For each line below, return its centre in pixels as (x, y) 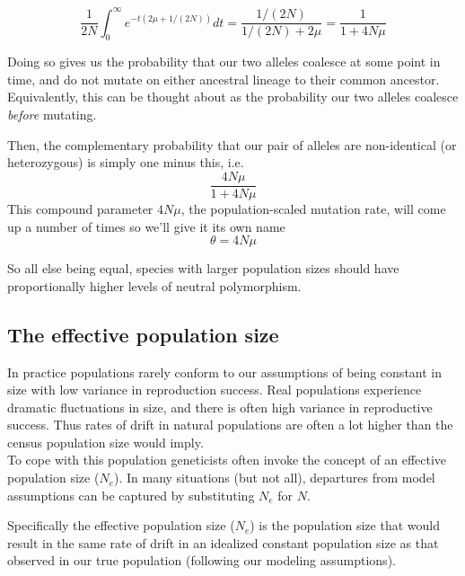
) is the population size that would (345, 525)
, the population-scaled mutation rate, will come (313, 208)
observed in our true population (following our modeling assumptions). (202, 560)
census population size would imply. (105, 442)
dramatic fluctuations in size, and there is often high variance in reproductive (220, 407)
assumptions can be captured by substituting (131, 495)
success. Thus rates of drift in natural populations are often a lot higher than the (230, 425)
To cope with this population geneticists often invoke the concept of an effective (227, 460)
